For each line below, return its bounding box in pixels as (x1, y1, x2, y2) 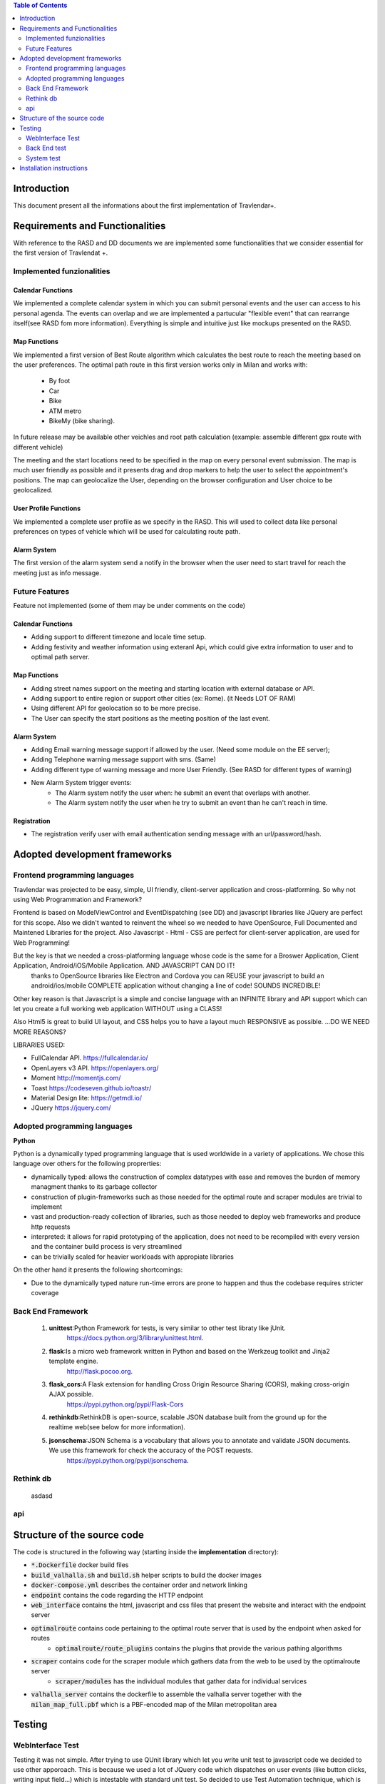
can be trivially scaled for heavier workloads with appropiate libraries (31, 1252, 235, 1261)
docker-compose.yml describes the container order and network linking (31, 1581, 247, 1589)
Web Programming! (13, 938, 71, 947)
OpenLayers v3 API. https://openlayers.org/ (31, 1063, 159, 1072)
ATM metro (48, 407, 82, 415)
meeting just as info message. (13, 568, 101, 577)
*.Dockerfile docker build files (31, 1561, 129, 1569)
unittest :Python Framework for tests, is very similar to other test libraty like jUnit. (48, 1324, 287, 1332)
